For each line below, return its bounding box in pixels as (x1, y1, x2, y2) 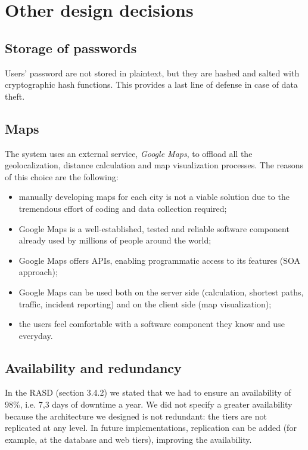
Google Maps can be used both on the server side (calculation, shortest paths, (18, 285, 304, 298)
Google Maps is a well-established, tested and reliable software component (18, 222, 290, 235)
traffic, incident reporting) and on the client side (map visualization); (18, 297, 272, 310)
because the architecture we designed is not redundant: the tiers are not (5, 409, 267, 422)
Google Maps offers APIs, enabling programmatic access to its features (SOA (18, 254, 301, 266)
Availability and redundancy (5, 358, 182, 377)
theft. (5, 90, 25, 102)
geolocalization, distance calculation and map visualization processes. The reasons (5, 159, 304, 171)
